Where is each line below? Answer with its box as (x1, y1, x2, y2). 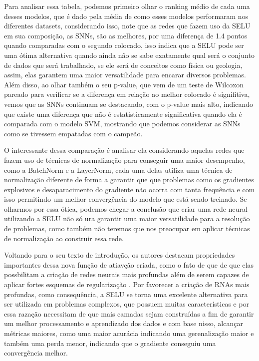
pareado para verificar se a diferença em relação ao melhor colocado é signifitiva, (4, 89, 250, 99)
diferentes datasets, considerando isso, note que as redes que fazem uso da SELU (4, 20, 251, 31)
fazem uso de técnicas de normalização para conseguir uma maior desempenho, (4, 154, 245, 165)
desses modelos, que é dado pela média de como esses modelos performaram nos (4, 10, 249, 21)
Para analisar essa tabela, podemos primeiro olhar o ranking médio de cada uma (4, 1, 250, 11)
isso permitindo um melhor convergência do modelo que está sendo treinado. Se (4, 194, 247, 204)
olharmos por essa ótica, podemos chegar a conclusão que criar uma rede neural (4, 203, 248, 214)
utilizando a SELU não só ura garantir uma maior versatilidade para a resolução (4, 213, 250, 224)
